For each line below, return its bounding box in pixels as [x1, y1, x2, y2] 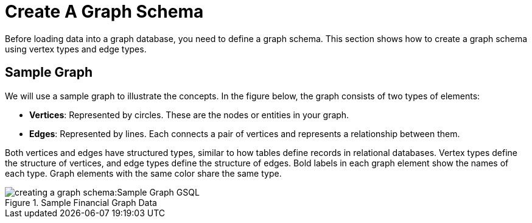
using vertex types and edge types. [5, 43, 147, 54]
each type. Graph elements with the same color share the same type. [5, 168, 282, 179]
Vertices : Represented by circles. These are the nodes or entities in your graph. [29, 109, 349, 120]
